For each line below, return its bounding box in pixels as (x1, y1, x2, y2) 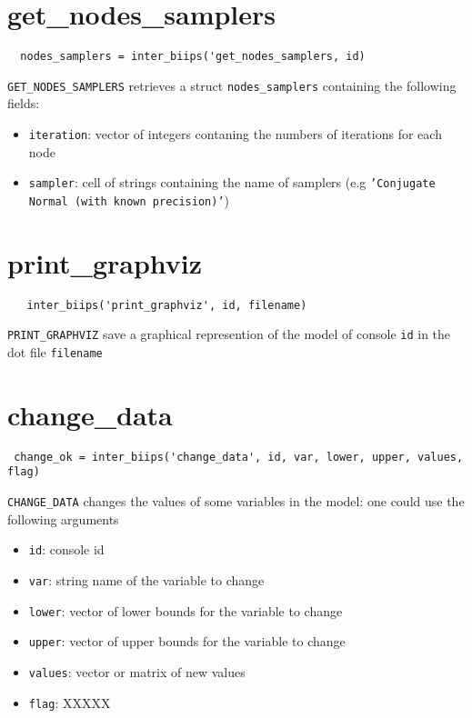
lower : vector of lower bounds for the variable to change (28, 601, 343, 620)
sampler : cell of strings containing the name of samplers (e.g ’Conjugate (28, 173, 436, 192)
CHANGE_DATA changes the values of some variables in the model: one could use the (7, 492, 465, 511)
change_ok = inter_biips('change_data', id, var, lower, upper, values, (14, 450, 464, 464)
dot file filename (7, 343, 103, 362)
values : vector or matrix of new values (28, 663, 246, 681)
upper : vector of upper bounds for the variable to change (28, 632, 346, 651)
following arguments (7, 509, 119, 528)
